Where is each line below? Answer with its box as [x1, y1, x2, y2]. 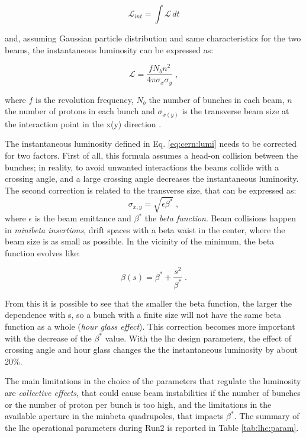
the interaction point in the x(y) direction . [5, 117, 162, 130]
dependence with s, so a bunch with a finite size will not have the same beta [5, 308, 281, 321]
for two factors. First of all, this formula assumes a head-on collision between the [5, 149, 298, 162]
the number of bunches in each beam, [149, 93, 285, 105]
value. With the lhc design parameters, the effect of [105, 331, 292, 344]
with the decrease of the [5, 331, 92, 344]
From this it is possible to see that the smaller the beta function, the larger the [5, 297, 292, 309]
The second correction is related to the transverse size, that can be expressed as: [5, 183, 297, 196]
